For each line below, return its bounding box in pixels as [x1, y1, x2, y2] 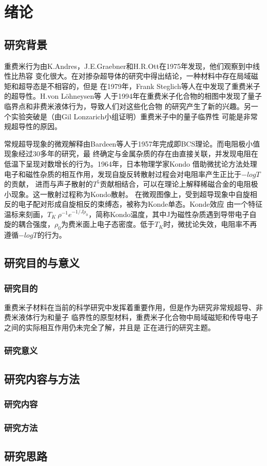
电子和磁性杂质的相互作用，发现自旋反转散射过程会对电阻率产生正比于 [4, 168, 241, 179]
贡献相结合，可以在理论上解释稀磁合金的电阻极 [100, 178, 258, 189]
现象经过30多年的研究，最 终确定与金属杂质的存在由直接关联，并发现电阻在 [4, 148, 258, 159]
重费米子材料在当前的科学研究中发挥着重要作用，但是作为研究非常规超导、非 [4, 301, 263, 312]
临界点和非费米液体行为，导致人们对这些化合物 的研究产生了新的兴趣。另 [4, 100, 251, 111]
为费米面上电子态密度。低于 [61, 219, 155, 229]
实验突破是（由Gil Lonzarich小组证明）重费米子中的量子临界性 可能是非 [11, 111, 251, 121]
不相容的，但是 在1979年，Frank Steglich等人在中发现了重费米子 [47, 80, 260, 91]
